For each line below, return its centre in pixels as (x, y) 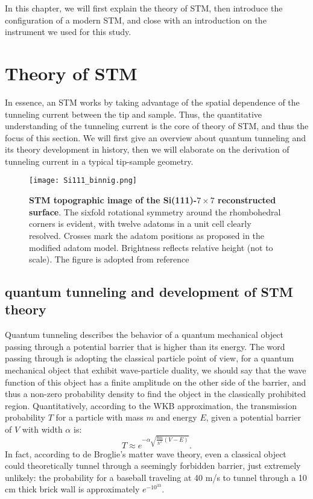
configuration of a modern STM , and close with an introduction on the (136, 20)
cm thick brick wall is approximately (72, 489)
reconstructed (247, 200)
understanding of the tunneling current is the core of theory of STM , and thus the (157, 126)
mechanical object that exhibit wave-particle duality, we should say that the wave (156, 370)
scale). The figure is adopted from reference (109, 259)
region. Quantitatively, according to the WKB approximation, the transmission (151, 405)
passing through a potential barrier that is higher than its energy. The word (145, 346)
